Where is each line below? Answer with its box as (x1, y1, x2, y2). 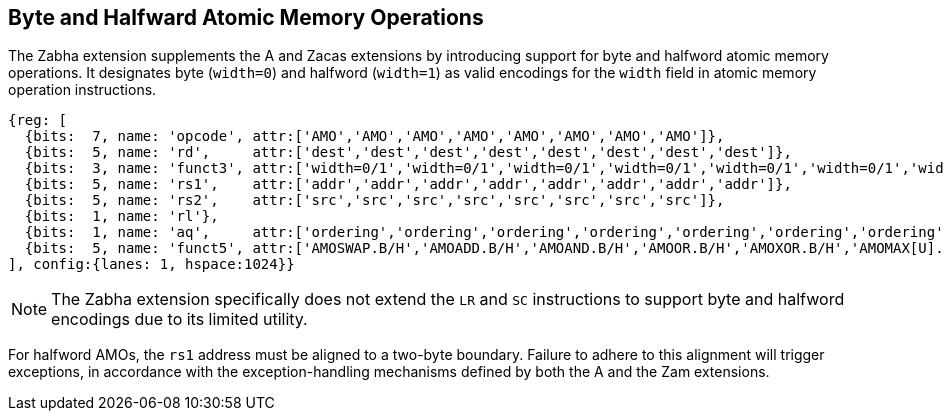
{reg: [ (8, 112, 68, 129)
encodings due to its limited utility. (51, 309, 308, 330)
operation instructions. (8, 81, 157, 99)
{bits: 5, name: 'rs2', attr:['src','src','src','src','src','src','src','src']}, (24, 192, 725, 209)
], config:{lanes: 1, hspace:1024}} (8, 256, 295, 273)
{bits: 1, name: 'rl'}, (24, 208, 219, 225)
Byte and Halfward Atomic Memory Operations (8, 5, 484, 30)
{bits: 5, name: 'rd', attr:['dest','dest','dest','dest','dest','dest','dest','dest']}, (24, 144, 792, 161)
